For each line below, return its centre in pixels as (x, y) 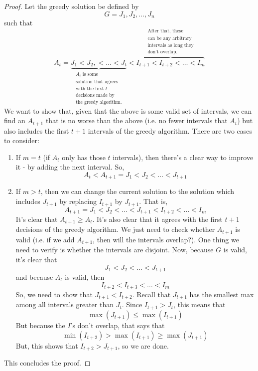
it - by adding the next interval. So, (70, 167)
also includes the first (37, 130)
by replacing (78, 201)
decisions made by (95, 95)
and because (34, 277)
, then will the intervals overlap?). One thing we (166, 239)
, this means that (199, 304)
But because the (40, 325)
